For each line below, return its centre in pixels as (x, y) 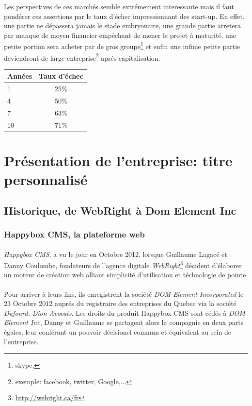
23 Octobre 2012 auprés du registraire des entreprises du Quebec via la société (120, 303)
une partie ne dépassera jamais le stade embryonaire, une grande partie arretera (123, 25)
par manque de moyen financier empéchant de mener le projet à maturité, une (120, 35)
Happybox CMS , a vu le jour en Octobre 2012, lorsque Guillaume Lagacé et (116, 254)
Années (20, 76)
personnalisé (46, 179)
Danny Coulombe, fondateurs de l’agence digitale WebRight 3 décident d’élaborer (123, 264)
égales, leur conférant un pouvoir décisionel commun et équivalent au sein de (118, 332)
